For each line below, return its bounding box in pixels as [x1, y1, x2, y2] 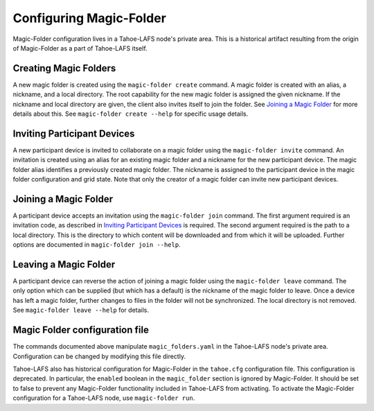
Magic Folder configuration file [12, 324, 149, 336]
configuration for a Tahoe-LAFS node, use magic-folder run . [12, 394, 195, 402]
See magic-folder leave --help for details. [12, 306, 149, 315]
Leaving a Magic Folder [12, 259, 116, 270]
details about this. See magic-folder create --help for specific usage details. [12, 110, 249, 118]
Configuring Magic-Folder [12, 10, 166, 26]
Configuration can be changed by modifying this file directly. [12, 352, 186, 360]
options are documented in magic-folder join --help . [12, 241, 181, 249]
